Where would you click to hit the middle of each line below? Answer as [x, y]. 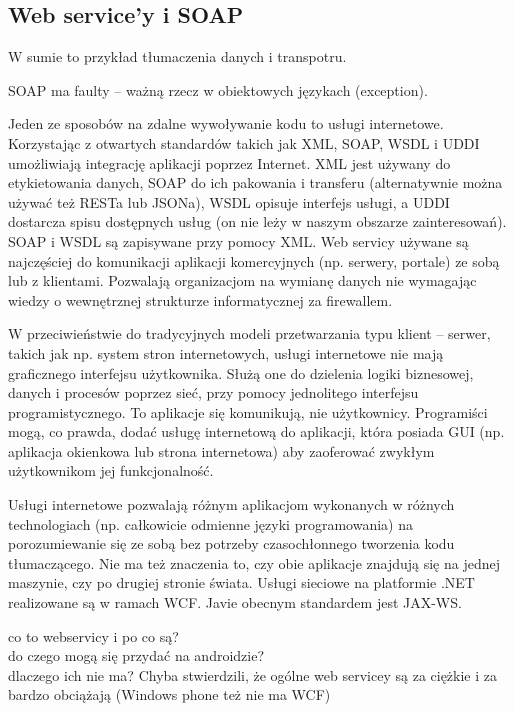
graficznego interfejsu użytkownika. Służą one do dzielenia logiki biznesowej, [241, 372]
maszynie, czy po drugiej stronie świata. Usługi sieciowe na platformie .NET [241, 582]
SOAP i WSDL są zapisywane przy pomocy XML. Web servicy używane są [238, 240]
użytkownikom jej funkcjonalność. [111, 470]
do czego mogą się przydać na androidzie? [136, 655]
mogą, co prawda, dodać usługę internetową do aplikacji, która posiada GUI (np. [256, 431]
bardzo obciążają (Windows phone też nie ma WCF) [169, 694]
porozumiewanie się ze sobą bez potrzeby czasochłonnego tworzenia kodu [231, 543]
